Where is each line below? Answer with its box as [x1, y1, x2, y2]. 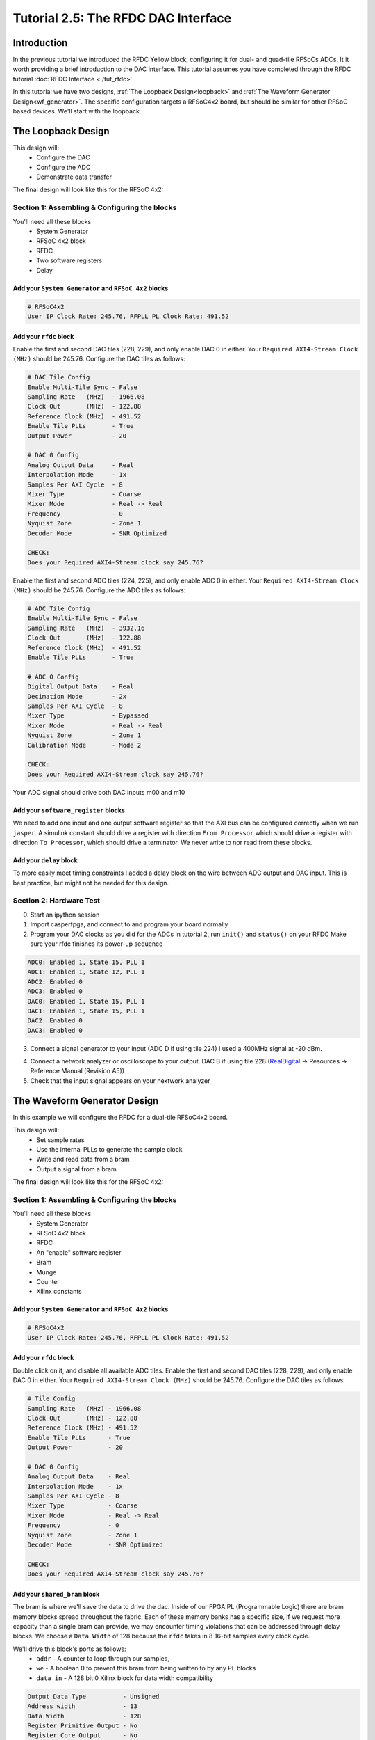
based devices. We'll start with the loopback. [12, 107, 142, 116]
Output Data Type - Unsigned [27, 1692, 160, 1700]
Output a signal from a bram [36, 1164, 117, 1173]
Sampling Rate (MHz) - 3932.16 [27, 624, 145, 632]
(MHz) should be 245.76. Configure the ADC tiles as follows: [12, 586, 186, 594]
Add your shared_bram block [12, 1590, 100, 1598]
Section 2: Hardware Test [12, 896, 101, 905]
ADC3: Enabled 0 [27, 988, 83, 995]
